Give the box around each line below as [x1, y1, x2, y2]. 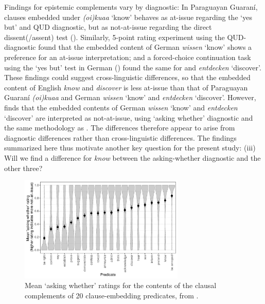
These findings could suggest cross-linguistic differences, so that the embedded [4, 72, 251, 83]
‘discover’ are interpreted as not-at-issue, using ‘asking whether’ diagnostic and [4, 112, 253, 123]
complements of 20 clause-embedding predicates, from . [25, 290, 199, 300]
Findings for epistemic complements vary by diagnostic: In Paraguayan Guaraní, [4, 2, 258, 12]
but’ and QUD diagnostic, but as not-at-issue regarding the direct [4, 22, 212, 32]
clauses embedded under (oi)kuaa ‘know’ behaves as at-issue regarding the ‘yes [4, 11, 252, 22]
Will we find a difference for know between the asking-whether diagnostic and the [4, 152, 261, 163]
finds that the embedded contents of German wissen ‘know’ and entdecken [4, 102, 238, 112]
